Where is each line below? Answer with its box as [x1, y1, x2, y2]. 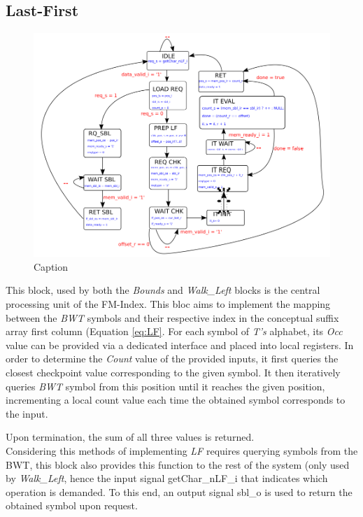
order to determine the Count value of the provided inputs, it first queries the [6, 351, 339, 366]
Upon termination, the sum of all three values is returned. [6, 430, 255, 444]
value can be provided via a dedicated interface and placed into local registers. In [6, 337, 354, 352]
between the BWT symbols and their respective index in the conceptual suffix [6, 310, 339, 325]
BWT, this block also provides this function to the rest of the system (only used [6, 457, 350, 472]
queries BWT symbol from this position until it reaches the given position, [6, 378, 325, 393]
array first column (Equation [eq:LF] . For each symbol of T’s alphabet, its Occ [6, 324, 343, 339]
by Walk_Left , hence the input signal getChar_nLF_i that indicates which [6, 471, 328, 486]
